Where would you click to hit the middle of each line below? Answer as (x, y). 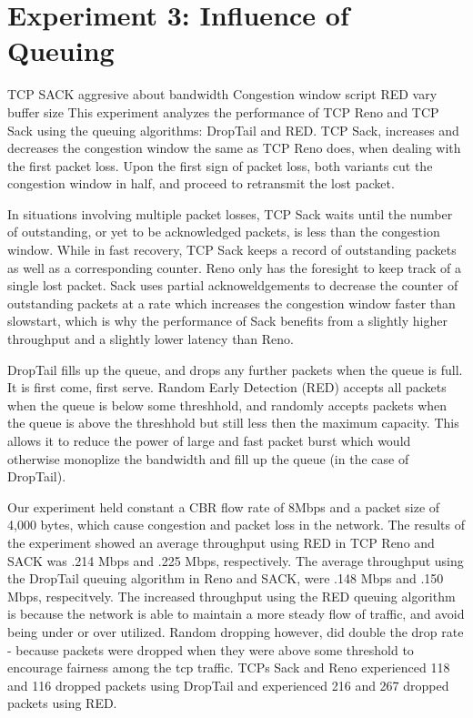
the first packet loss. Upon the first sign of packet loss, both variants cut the (220, 165)
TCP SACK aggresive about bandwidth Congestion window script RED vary (222, 94)
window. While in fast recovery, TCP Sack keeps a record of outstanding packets (232, 250)
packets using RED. (62, 703)
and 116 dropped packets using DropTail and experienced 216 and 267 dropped (228, 685)
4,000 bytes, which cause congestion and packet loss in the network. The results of (236, 525)
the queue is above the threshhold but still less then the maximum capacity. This (233, 423)
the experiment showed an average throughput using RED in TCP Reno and (221, 542)
